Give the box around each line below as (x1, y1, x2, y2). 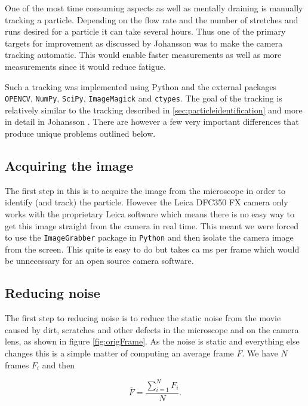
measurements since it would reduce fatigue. (5, 60, 166, 72)
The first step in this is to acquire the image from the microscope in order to (5, 184, 285, 196)
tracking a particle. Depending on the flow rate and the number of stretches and (5, 13, 298, 26)
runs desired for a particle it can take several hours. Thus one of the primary (5, 25, 286, 38)
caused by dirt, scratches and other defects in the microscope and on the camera (5, 323, 299, 336)
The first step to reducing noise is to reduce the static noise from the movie (5, 312, 281, 324)
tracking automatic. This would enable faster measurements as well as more (5, 48, 282, 61)
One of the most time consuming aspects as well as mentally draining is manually (5, 2, 303, 14)
